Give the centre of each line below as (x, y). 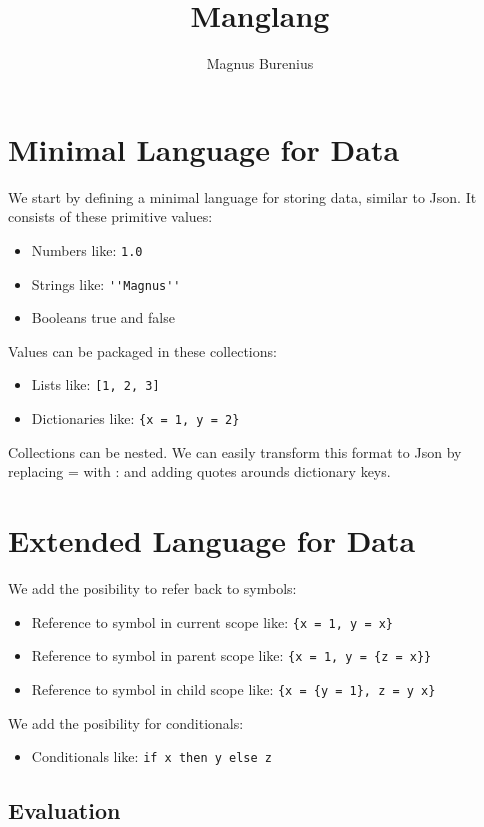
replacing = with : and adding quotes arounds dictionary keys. (199, 471)
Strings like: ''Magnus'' (106, 283)
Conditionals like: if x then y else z (151, 756)
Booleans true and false (103, 317)
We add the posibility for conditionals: (126, 722)
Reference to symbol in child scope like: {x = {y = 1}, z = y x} (233, 688)
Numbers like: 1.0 (87, 249)
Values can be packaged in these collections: (142, 350)
